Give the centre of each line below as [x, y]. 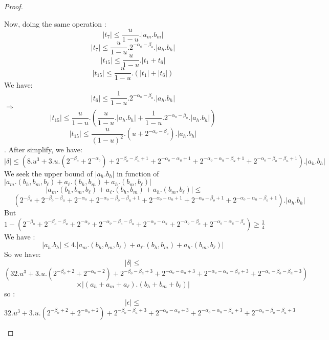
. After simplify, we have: [43, 149]
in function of [138, 173]
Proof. [14, 6]
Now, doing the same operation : [55, 23]
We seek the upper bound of [48, 173]
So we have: [23, 254]
